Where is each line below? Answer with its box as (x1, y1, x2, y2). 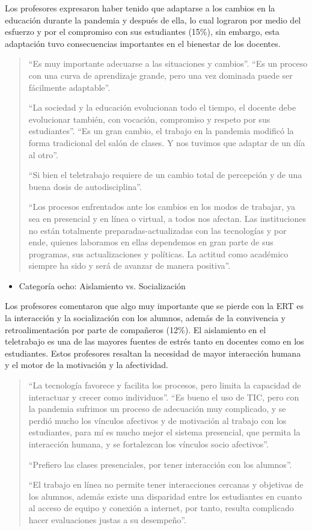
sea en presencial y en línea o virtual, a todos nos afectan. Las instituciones (28, 212, 307, 224)
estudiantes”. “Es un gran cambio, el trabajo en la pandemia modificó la (28, 124, 294, 137)
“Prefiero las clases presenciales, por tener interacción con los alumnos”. (28, 458, 292, 470)
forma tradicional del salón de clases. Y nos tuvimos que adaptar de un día (28, 136, 305, 149)
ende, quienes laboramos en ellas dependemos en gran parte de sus (28, 236, 274, 248)
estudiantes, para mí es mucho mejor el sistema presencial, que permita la (28, 426, 301, 438)
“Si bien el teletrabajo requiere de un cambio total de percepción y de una (28, 168, 302, 181)
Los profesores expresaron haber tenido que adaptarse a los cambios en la (5, 2, 275, 14)
